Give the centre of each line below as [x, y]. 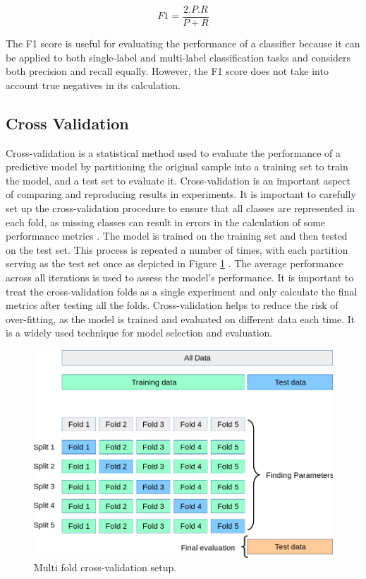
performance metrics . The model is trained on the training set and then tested [177, 236]
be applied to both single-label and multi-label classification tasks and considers [178, 57]
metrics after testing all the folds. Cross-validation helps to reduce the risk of [172, 305]
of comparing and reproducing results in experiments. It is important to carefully [181, 194]
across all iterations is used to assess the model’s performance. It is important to [180, 277]
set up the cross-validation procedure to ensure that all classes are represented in [181, 208]
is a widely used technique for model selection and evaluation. [139, 333]
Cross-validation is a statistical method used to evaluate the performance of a [173, 152]
